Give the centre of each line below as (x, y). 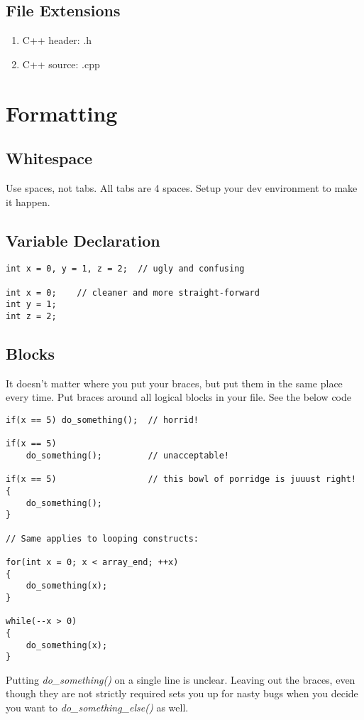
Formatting (62, 113)
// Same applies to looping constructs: (103, 538)
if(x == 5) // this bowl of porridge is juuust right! (181, 479)
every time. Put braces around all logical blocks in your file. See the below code (178, 397)
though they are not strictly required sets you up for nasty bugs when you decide (182, 693)
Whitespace (49, 158)
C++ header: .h (57, 40)
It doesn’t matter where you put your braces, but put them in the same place (174, 383)
